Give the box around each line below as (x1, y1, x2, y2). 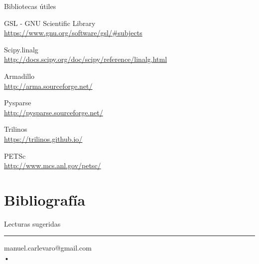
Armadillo (4, 70, 35, 81)
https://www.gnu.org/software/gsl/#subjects (4, 27, 142, 38)
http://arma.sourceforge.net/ (4, 80, 93, 91)
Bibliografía (4, 189, 86, 210)
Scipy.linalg (4, 44, 38, 54)
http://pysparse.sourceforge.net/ (4, 107, 103, 117)
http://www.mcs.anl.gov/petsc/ (4, 160, 101, 171)
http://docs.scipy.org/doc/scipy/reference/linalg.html (4, 54, 167, 64)
